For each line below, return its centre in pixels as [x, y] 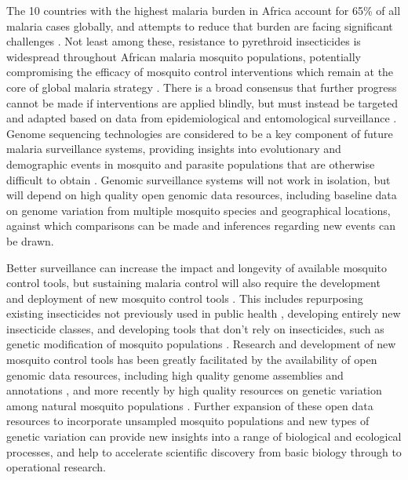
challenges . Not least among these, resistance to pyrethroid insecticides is [184, 41]
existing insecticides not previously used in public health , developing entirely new [204, 313]
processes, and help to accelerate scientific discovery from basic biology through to [204, 451]
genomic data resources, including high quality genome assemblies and [175, 375]
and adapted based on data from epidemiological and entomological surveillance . [202, 118]
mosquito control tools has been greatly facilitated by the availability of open [192, 360]
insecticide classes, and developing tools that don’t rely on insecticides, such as [195, 328]
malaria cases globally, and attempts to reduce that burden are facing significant [200, 25]
